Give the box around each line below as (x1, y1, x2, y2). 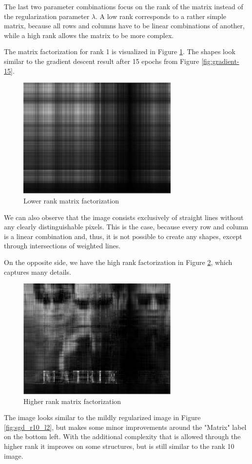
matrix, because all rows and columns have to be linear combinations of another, (4, 20, 245, 31)
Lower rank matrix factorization (23, 196, 119, 206)
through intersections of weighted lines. (4, 241, 121, 251)
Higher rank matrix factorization (23, 396, 121, 406)
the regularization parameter (4, 11, 90, 21)
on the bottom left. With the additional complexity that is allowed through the (4, 431, 241, 442)
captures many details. (4, 266, 71, 277)
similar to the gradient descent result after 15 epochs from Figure (4, 56, 199, 66)
